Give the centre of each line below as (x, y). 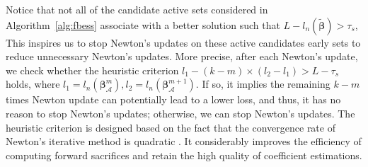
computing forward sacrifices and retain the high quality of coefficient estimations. (184, 155)
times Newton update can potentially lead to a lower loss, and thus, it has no (173, 99)
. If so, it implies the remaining (263, 84)
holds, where (33, 84)
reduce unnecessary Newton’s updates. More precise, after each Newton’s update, (182, 56)
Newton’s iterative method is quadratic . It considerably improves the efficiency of (184, 141)
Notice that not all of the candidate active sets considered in (137, 9)
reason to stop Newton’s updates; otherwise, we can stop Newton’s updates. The (180, 113)
